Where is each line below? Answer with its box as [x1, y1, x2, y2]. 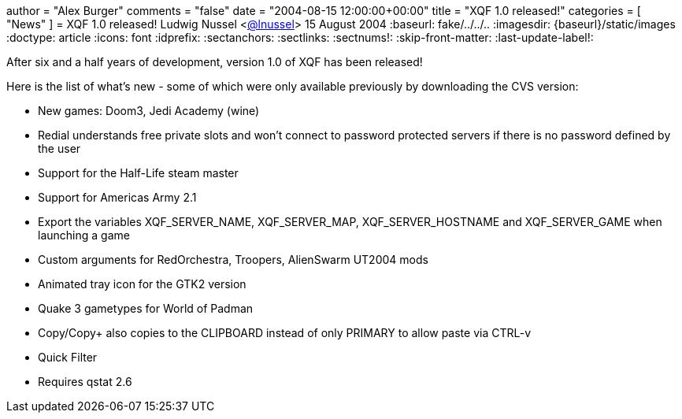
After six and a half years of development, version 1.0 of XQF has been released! [6, 55, 423, 69]
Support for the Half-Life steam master [38, 166, 239, 180]
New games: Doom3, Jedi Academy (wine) [38, 104, 260, 117]
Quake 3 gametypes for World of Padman [38, 302, 254, 315]
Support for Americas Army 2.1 [38, 191, 197, 204]
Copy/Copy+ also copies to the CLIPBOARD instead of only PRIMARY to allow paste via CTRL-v [38, 326, 532, 339]
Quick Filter [38, 350, 98, 364]
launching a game [38, 228, 130, 242]
